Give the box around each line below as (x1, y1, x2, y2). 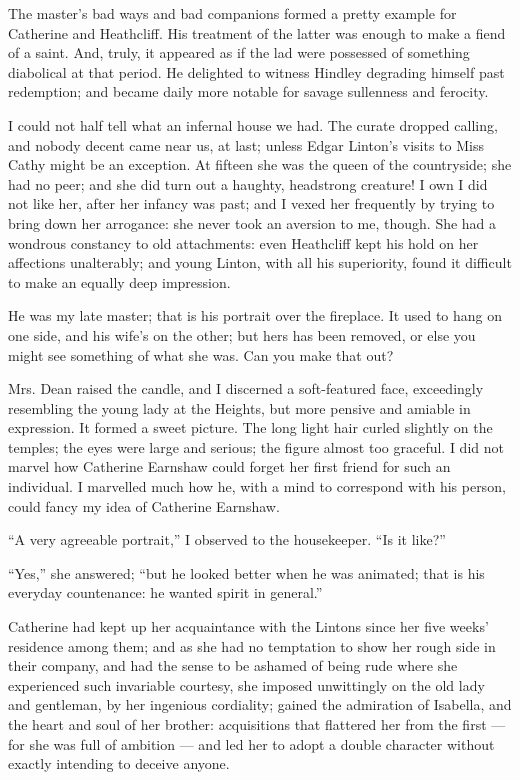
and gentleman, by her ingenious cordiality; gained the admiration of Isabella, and (8, 694, 512, 715)
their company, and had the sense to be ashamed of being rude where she (8, 655, 458, 676)
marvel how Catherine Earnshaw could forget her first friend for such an (8, 456, 451, 477)
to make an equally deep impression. (8, 271, 231, 292)
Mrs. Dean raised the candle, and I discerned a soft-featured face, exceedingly (8, 378, 484, 399)
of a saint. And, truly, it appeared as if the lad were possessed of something (8, 42, 470, 63)
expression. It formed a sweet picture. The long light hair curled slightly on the (8, 417, 493, 438)
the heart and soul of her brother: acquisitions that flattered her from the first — (8, 714, 506, 734)
